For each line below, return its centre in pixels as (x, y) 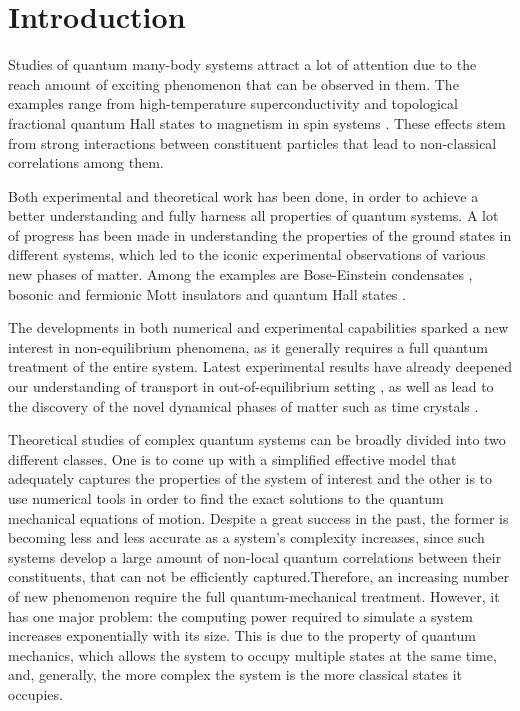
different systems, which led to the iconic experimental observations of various (247, 254)
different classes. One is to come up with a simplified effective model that (232, 458)
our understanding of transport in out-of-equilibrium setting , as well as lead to (251, 386)
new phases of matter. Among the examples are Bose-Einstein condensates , (240, 274)
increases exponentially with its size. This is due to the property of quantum (242, 635)
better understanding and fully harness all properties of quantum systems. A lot (253, 215)
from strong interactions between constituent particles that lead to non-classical (252, 142)
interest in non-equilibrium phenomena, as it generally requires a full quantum (248, 346)
